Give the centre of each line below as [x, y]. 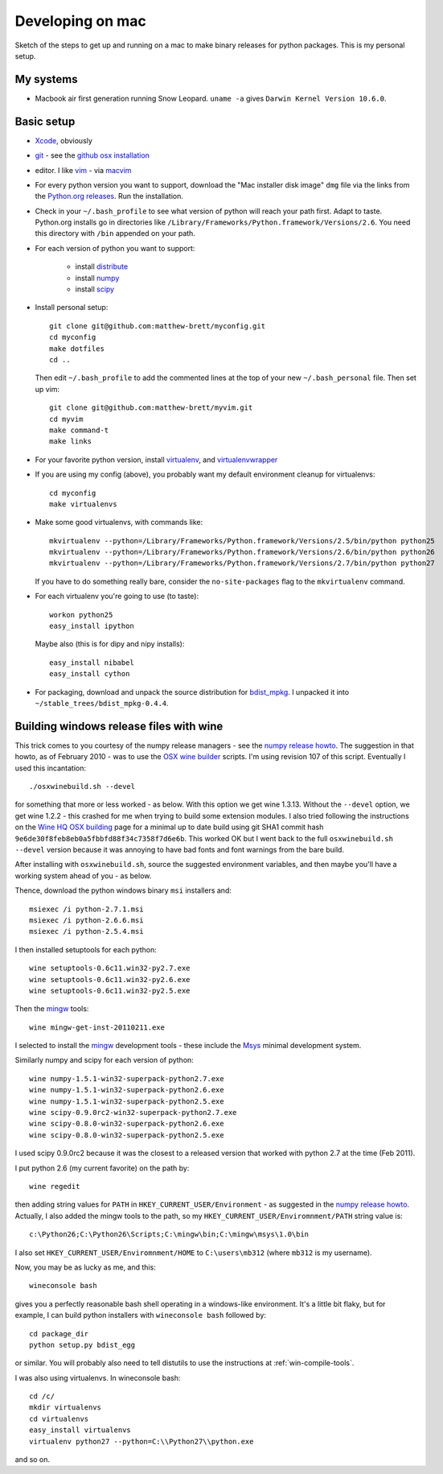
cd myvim [66, 419]
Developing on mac [80, 21]
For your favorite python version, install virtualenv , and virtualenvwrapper [156, 460]
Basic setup [45, 121]
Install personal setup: [72, 308]
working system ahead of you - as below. [83, 875]
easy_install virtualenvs [80, 1430]
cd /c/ [42, 1396]
